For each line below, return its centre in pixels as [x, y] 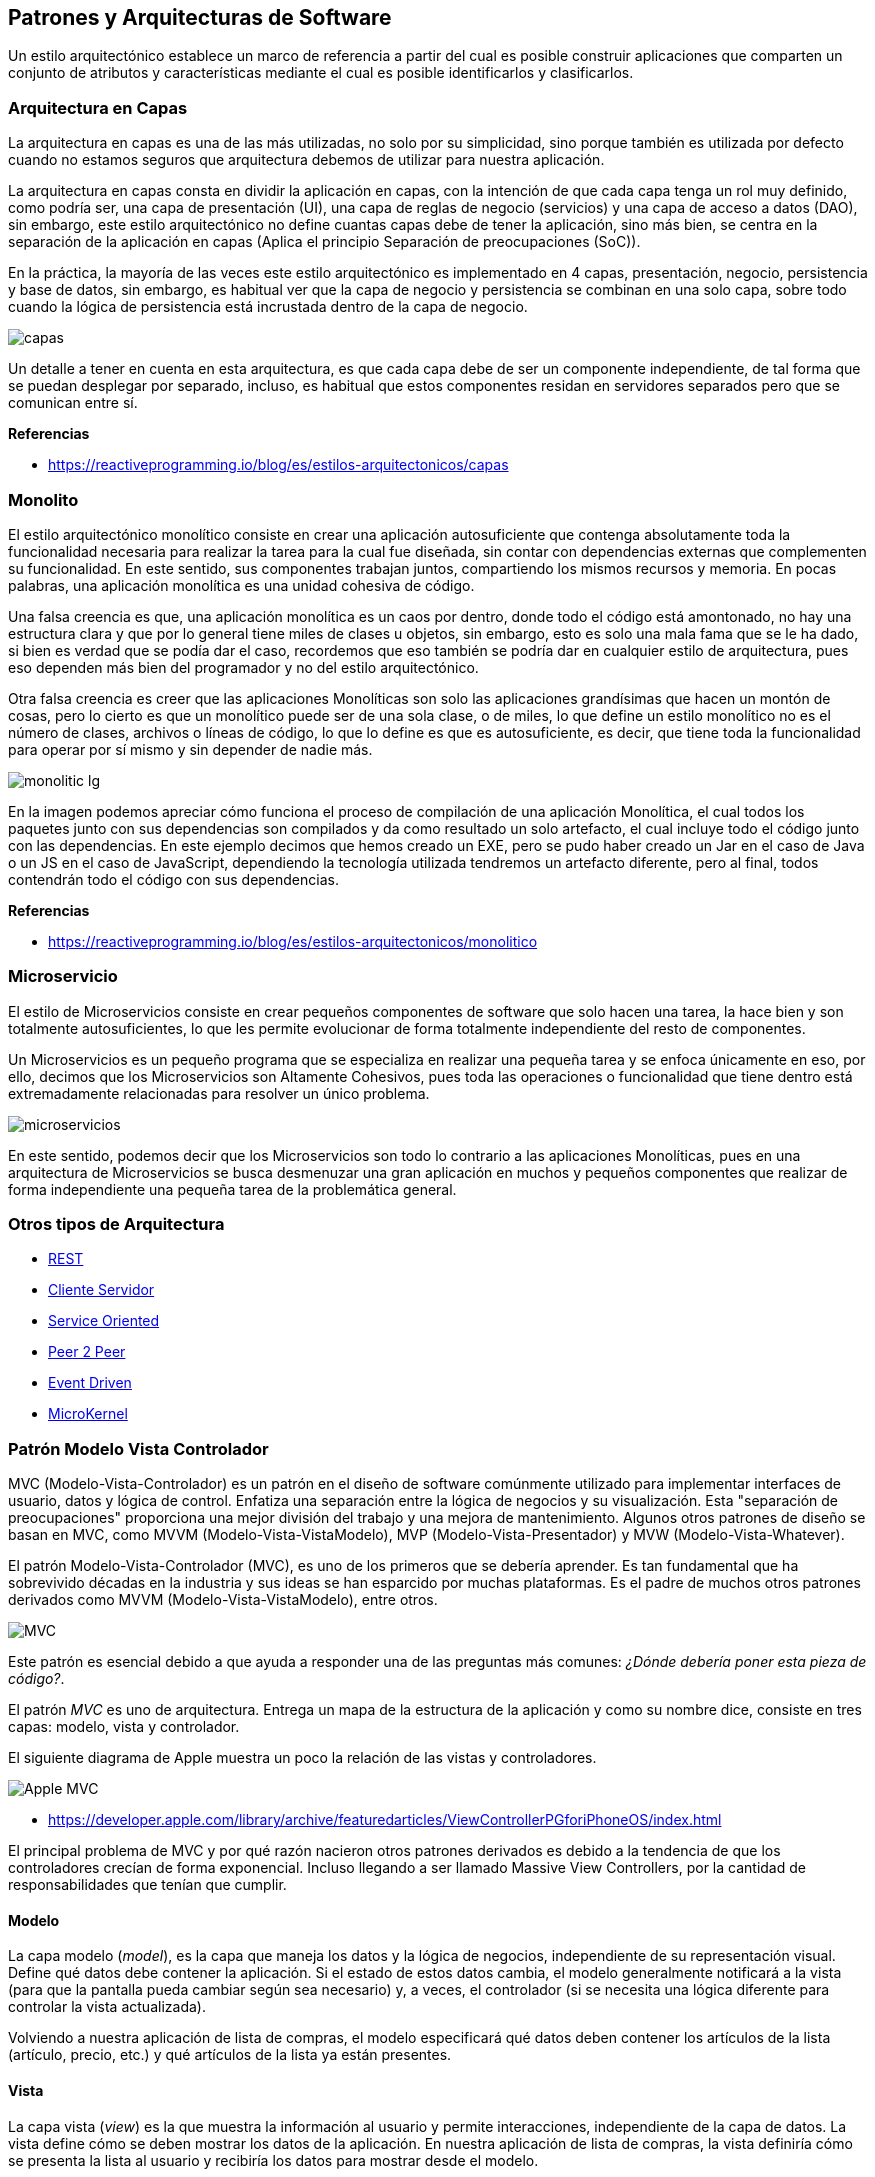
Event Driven [90, 1383]
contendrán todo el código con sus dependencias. [173, 879]
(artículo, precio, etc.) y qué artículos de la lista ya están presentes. [230, 2055]
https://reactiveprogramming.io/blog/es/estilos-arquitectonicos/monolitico [293, 941]
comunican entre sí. [73, 403]
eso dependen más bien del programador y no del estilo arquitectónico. [243, 667]
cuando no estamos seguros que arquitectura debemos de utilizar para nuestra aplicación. [306, 160]
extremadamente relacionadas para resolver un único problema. [219, 1093]
